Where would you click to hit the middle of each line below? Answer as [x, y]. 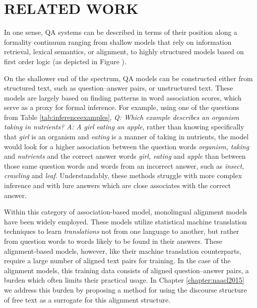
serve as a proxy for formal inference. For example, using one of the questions [122, 107]
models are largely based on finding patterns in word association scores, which [123, 97]
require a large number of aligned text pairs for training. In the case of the [117, 260]
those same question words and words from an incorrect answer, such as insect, [124, 165]
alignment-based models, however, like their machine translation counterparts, [123, 251]
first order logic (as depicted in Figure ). [65, 61]
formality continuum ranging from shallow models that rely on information [118, 42]
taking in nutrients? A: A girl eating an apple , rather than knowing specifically [124, 127]
